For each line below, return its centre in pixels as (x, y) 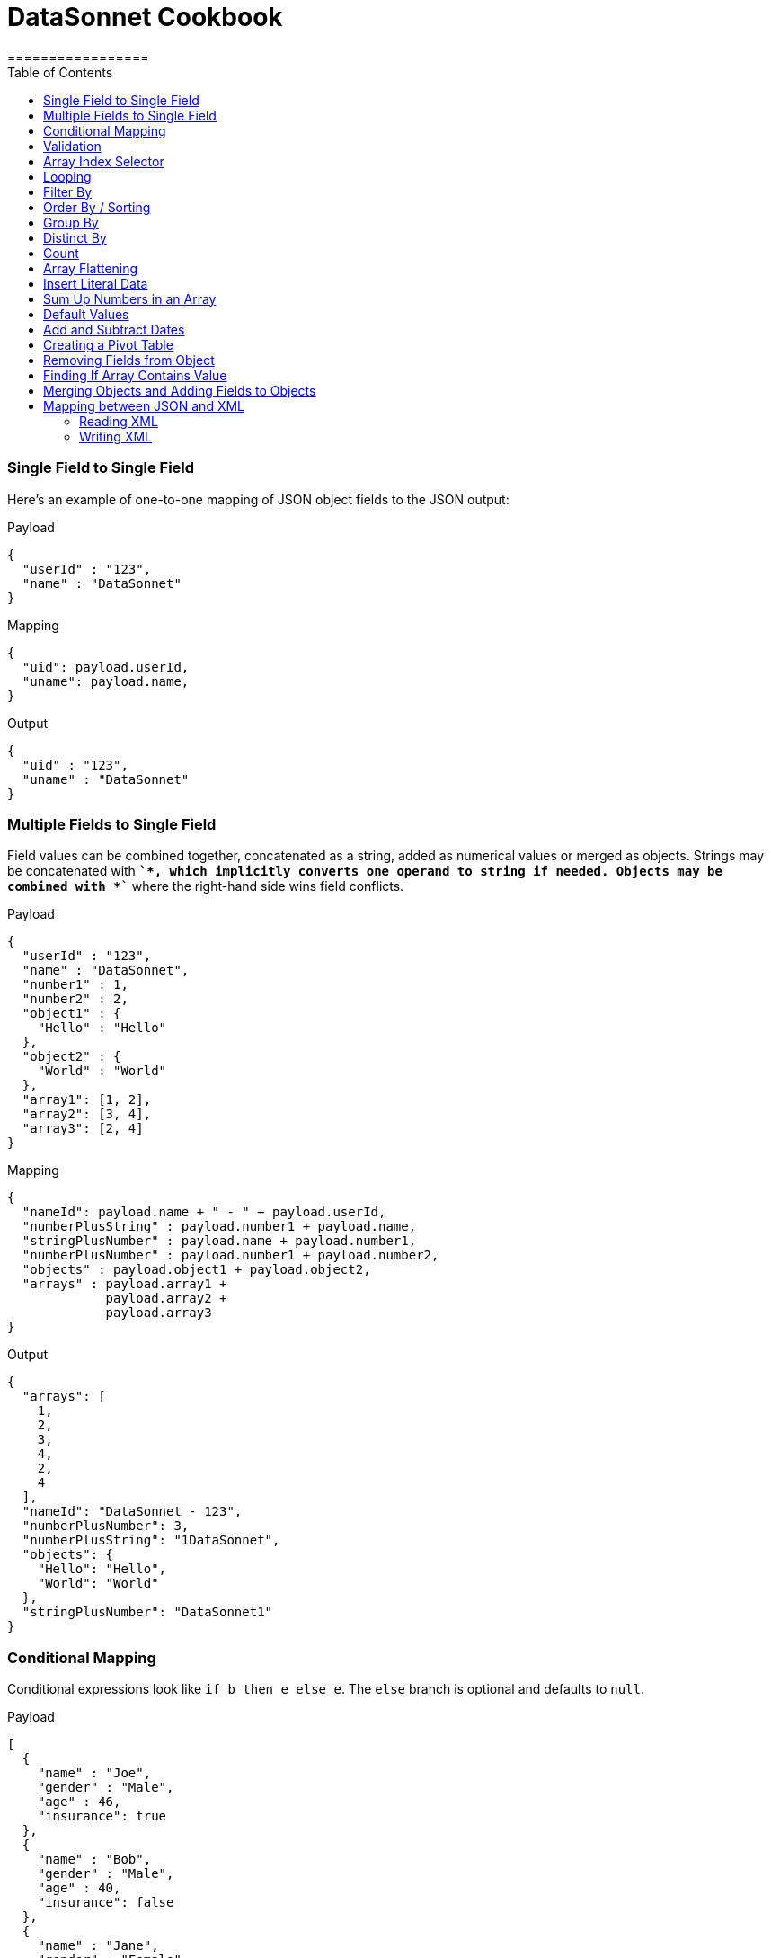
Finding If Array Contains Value (135, 375)
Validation (72, 146)
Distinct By (75, 237)
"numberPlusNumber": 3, (106, 1526)
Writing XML (115, 436)
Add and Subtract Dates (114, 329)
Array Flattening (91, 268)
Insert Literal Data (96, 283)
